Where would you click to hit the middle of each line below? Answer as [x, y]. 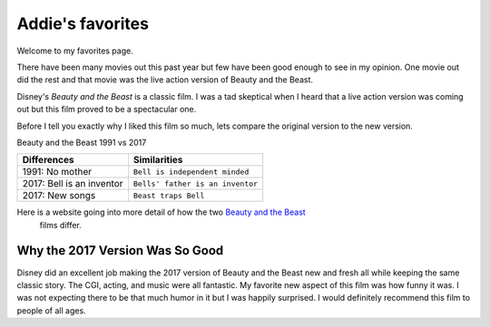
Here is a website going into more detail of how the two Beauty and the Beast [161, 212]
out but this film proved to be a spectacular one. [107, 110]
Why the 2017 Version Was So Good [120, 250]
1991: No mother [57, 172]
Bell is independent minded [191, 172]
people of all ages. [51, 310]
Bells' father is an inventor [196, 183]
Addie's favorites [83, 24]
